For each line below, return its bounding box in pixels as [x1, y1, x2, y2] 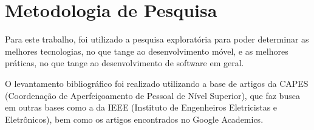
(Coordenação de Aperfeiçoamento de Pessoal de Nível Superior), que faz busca [5, 89, 300, 101]
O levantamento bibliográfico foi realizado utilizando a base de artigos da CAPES [5, 77, 309, 89]
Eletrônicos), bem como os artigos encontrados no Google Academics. [5, 112, 264, 125]
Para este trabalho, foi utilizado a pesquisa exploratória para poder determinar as [5, 33, 309, 46]
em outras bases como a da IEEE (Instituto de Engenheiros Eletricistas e [5, 101, 278, 114]
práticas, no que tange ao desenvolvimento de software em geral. [5, 56, 244, 69]
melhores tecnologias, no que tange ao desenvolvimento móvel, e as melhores [5, 44, 288, 57]
